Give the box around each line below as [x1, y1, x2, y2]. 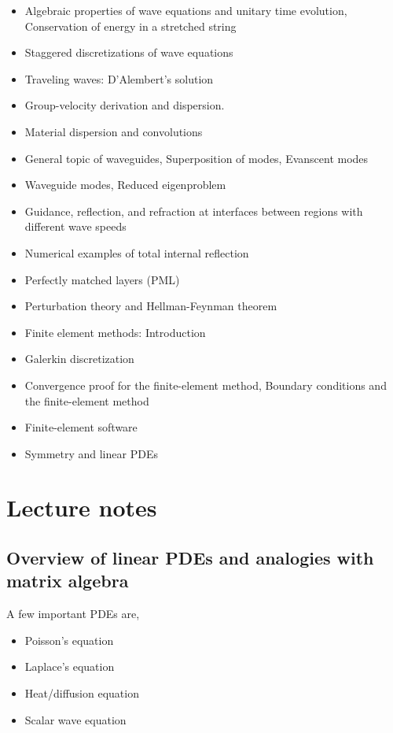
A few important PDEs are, [6, 605, 140, 622]
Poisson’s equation [24, 631, 114, 648]
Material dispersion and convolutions [24, 123, 203, 139]
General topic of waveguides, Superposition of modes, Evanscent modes [24, 150, 369, 166]
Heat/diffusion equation [24, 685, 139, 702]
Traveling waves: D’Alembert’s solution [24, 70, 214, 87]
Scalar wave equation [24, 711, 127, 727]
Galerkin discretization [24, 350, 134, 367]
